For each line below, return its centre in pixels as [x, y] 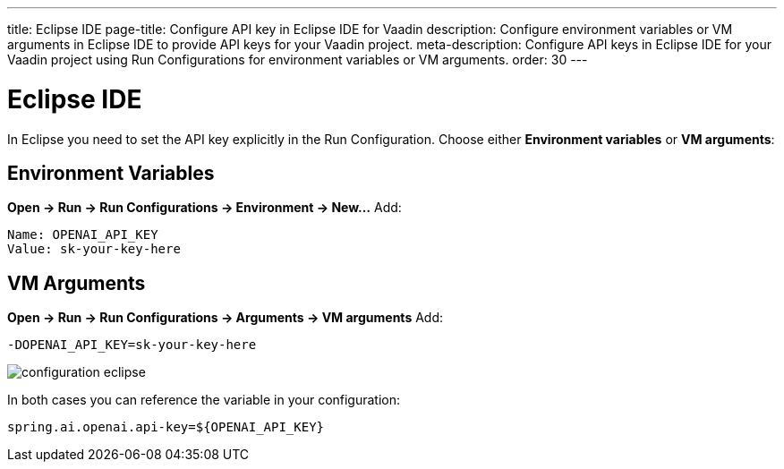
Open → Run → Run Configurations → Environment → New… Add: [205, 208]
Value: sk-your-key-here [94, 249]
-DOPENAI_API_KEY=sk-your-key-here [132, 345]
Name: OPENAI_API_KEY [83, 235]
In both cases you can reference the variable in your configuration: [204, 400]
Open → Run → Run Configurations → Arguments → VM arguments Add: [225, 318]
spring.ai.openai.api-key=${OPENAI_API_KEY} [166, 427]
